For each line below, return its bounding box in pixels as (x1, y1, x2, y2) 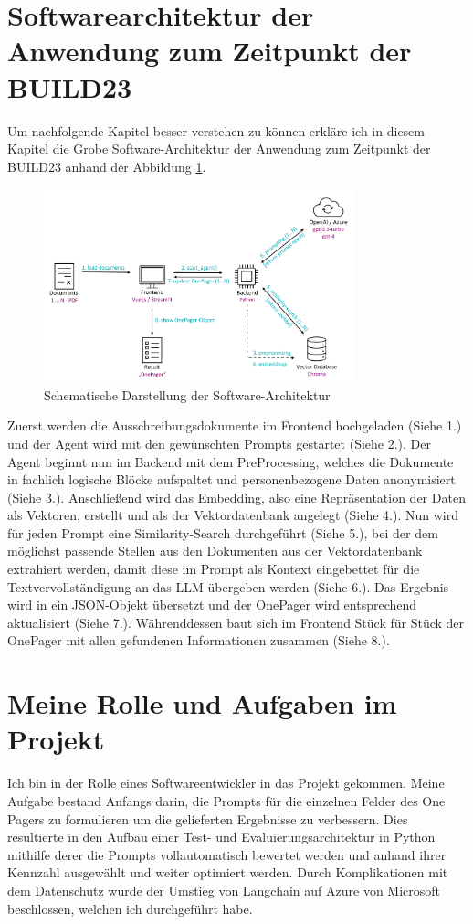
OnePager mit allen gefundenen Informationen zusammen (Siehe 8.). (7, 631, 390, 650)
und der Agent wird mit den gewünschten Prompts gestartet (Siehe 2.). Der (7, 433, 431, 452)
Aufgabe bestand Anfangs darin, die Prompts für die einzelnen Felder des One (7, 791, 446, 810)
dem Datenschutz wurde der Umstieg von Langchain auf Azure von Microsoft (7, 880, 441, 899)
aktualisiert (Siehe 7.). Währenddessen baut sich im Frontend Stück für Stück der (7, 612, 465, 632)
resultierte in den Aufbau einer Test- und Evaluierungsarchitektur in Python (7, 827, 436, 846)
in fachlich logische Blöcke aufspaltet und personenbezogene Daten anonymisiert (7, 470, 456, 489)
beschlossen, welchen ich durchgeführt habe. (7, 898, 253, 918)
